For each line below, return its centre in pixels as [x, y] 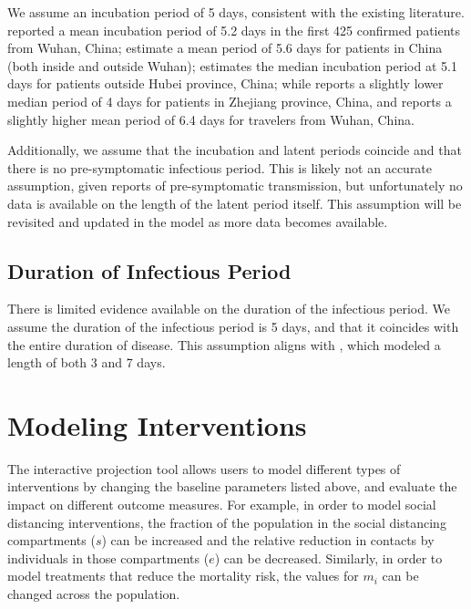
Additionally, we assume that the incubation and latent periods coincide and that [235, 150]
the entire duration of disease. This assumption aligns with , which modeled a [224, 344]
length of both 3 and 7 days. [87, 362]
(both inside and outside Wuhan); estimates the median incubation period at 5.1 [232, 65]
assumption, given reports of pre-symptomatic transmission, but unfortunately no [235, 186]
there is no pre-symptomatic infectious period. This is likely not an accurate [220, 167]
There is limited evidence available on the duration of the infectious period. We [229, 309]
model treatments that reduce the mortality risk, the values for [183, 576]
